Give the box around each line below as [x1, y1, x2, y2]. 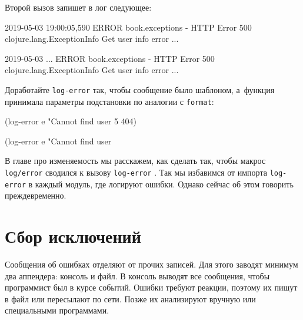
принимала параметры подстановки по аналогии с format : [5, 95, 214, 107]
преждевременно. [5, 189, 66, 202]
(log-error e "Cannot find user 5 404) [5, 115, 137, 127]
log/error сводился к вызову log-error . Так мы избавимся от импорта [5, 166, 267, 179]
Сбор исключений [5, 224, 141, 248]
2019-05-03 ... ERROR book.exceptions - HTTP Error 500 [5, 52, 215, 64]
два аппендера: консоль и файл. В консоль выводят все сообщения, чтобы [5, 269, 270, 282]
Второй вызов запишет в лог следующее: [5, 1, 152, 13]
